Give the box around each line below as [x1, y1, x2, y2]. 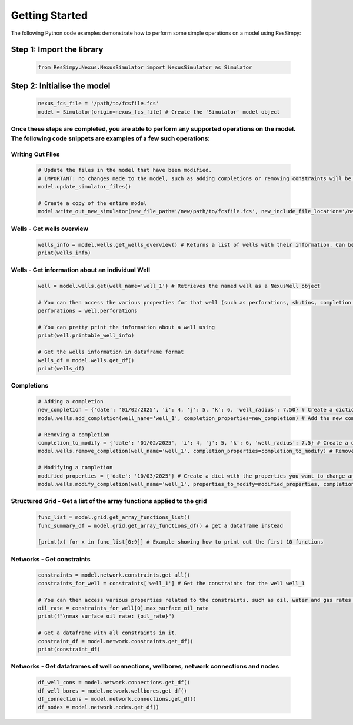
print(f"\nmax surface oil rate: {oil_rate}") [38, 613, 175, 620]
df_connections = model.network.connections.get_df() [38, 696, 197, 702]
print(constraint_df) [38, 645, 101, 653]
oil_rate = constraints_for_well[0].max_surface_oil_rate [38, 605, 209, 612]
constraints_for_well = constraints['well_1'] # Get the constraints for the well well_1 [38, 580, 305, 587]
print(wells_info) [38, 249, 91, 256]
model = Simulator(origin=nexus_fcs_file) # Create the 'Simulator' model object [38, 108, 281, 115]
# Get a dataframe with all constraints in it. [38, 630, 178, 636]
